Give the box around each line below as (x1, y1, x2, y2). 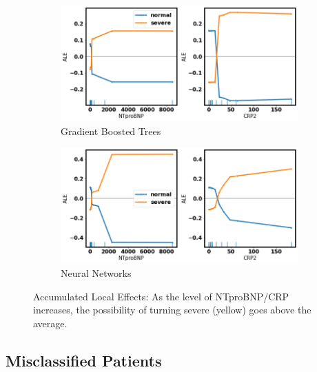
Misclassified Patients (6, 349, 162, 371)
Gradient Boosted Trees (61, 123, 161, 138)
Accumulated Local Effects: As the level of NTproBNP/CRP (33, 289, 289, 303)
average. (33, 316, 68, 330)
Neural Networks (61, 265, 132, 280)
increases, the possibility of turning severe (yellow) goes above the (33, 302, 311, 317)
